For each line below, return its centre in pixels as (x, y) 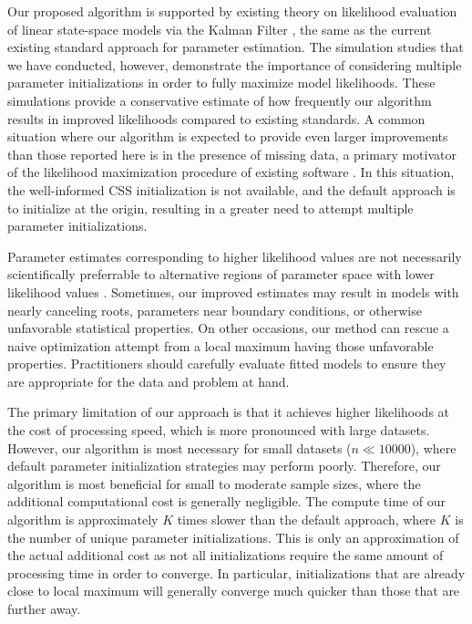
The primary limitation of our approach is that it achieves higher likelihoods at (229, 412)
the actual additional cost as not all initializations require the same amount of (226, 555)
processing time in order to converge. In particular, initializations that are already (236, 572)
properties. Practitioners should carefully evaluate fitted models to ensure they (227, 364)
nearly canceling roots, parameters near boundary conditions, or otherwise (215, 310)
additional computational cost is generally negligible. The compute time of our (226, 501)
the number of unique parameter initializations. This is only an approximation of (233, 537)
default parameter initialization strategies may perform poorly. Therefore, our (224, 466)
